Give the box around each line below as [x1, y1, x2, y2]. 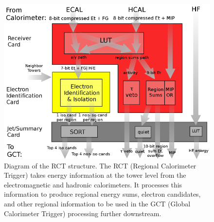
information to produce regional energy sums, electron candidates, [4, 189, 201, 199]
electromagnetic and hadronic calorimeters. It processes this [4, 179, 182, 189]
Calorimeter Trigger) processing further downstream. [4, 208, 161, 218]
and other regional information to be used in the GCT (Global [4, 198, 191, 208]
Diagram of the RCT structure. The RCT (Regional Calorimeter [4, 160, 196, 170]
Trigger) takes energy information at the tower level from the [4, 170, 186, 180]
